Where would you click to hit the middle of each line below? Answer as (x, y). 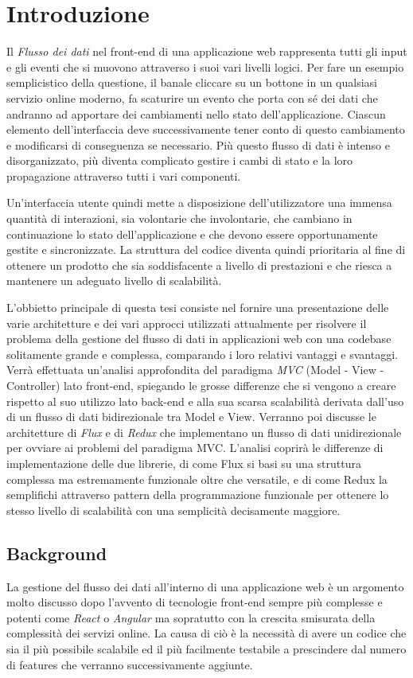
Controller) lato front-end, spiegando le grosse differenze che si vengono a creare (201, 385)
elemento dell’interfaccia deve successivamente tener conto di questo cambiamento (206, 129)
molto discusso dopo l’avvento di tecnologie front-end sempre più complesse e (195, 602)
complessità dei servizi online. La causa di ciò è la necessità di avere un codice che (206, 633)
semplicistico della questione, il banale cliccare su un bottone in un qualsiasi (192, 82)
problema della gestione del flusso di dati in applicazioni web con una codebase (199, 339)
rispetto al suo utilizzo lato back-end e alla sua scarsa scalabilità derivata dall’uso (205, 401)
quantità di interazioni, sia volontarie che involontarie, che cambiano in (179, 218)
